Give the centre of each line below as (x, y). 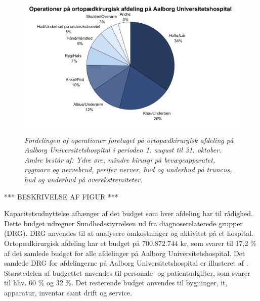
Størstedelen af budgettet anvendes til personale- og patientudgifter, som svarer (127, 272)
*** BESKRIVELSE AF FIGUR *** (61, 196)
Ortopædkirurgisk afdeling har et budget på (72, 243)
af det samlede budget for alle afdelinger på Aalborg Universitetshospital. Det (125, 253)
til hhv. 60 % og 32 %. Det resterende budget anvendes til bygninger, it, (116, 283)
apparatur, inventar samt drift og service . (68, 292)
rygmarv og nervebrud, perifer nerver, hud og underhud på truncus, (128, 169)
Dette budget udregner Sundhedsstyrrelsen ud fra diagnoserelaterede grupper (123, 223)
